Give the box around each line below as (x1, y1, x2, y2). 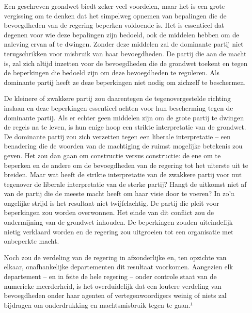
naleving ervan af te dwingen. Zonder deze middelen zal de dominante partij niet (4, 39, 244, 49)
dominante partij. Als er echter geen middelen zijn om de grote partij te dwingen (4, 112, 244, 122)
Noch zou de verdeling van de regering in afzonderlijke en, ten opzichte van (4, 252, 227, 262)
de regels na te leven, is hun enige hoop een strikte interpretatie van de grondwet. (4, 122, 246, 132)
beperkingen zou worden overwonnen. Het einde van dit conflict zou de (4, 207, 214, 217)
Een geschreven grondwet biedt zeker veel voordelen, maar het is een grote (4, 1, 225, 11)
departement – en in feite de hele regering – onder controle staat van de (4, 271, 217, 281)
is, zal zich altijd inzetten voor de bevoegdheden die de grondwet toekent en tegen (4, 58, 248, 68)
